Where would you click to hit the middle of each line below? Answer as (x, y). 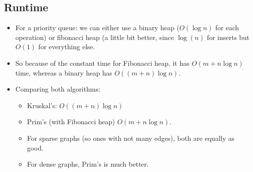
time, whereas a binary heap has (64, 72)
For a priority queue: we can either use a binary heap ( (97, 28)
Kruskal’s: (42, 105)
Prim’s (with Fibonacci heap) (71, 122)
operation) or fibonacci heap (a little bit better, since (95, 37)
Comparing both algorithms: (58, 89)
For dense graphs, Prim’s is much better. (88, 164)
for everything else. (67, 47)
